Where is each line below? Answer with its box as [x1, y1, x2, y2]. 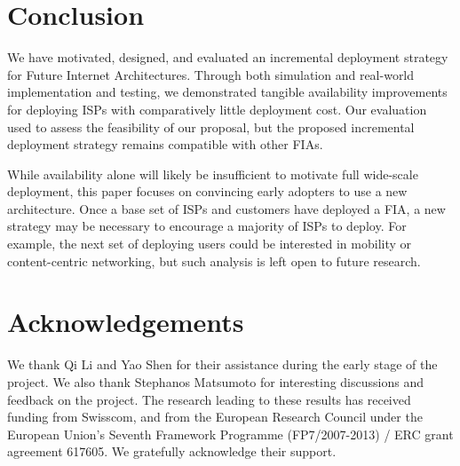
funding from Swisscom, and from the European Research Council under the [7, 407, 423, 426]
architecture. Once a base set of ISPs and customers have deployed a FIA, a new [7, 199, 446, 217]
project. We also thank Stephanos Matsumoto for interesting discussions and [7, 372, 424, 391]
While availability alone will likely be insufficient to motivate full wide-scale [7, 164, 418, 183]
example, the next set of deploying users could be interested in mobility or [7, 234, 412, 253]
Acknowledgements [7, 304, 244, 340]
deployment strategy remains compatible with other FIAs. [7, 135, 323, 154]
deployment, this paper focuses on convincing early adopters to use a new [7, 182, 408, 201]
